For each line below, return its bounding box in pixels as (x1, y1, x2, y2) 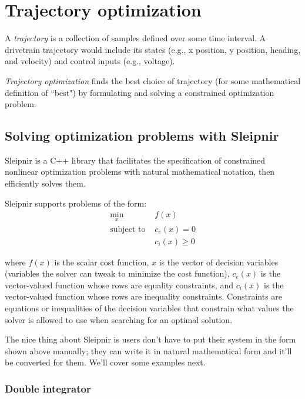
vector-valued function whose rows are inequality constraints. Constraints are (5, 290, 283, 302)
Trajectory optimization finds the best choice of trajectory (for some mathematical (5, 74, 301, 87)
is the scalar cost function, (54, 255, 149, 268)
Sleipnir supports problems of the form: (5, 197, 147, 209)
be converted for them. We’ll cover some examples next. (5, 356, 206, 368)
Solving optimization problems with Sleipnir (5, 127, 279, 145)
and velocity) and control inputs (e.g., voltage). (5, 55, 175, 67)
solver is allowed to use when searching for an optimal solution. (5, 313, 233, 325)
